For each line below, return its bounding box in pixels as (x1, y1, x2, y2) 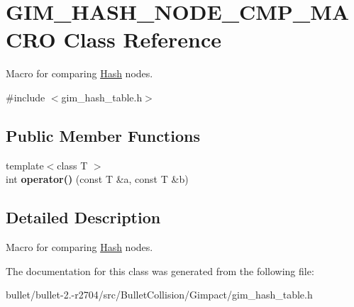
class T (57, 157, 88, 172)
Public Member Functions (6, 124, 200, 146)
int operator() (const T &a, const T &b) (6, 172, 189, 186)
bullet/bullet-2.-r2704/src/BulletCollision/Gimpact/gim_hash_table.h (6, 287, 313, 302)
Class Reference (63, 25, 221, 54)
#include (6, 89, 45, 104)
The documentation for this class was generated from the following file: (6, 263, 314, 278)
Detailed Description (6, 206, 161, 228)
